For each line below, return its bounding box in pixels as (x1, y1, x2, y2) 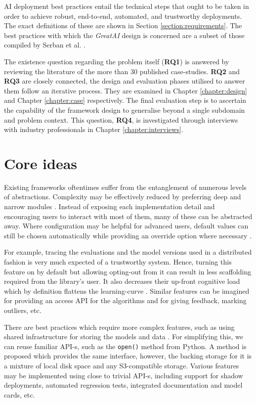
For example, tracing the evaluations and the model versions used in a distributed (4, 247, 252, 257)
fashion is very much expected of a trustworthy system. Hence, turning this (4, 257, 232, 267)
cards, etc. (4, 389, 35, 400)
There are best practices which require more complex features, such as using (4, 321, 235, 332)
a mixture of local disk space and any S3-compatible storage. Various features (4, 360, 239, 370)
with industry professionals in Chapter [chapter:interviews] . (4, 124, 183, 134)
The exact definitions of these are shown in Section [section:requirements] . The (4, 20, 242, 31)
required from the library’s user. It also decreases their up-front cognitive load (4, 276, 240, 286)
